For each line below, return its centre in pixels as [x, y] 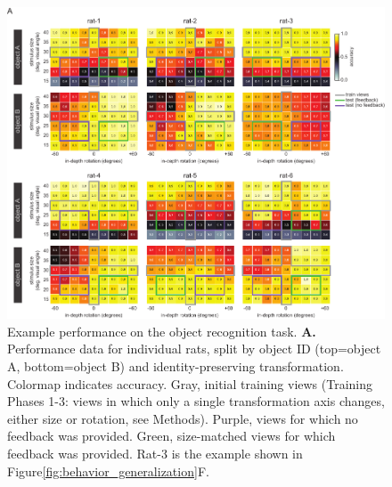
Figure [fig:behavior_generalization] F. [108, 471]
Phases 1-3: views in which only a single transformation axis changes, [196, 401]
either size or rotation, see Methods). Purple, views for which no [183, 418]
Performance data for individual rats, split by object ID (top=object [194, 349]
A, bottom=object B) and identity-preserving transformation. [176, 365]
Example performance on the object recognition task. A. [162, 331]
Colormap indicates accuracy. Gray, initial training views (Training [190, 383]
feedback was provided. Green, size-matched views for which [171, 436]
